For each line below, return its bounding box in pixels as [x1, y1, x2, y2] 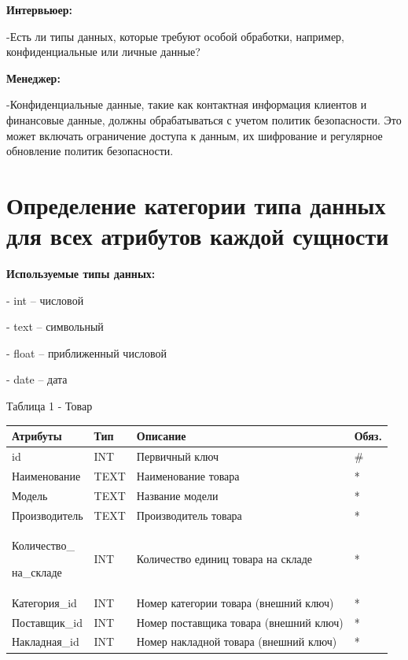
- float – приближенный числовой [6, 344, 167, 361]
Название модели [136, 487, 219, 503]
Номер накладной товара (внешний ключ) [136, 633, 337, 650]
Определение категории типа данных [6, 188, 386, 221]
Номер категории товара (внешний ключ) [136, 594, 334, 610]
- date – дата [6, 371, 68, 387]
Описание [136, 428, 186, 444]
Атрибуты [12, 428, 62, 444]
